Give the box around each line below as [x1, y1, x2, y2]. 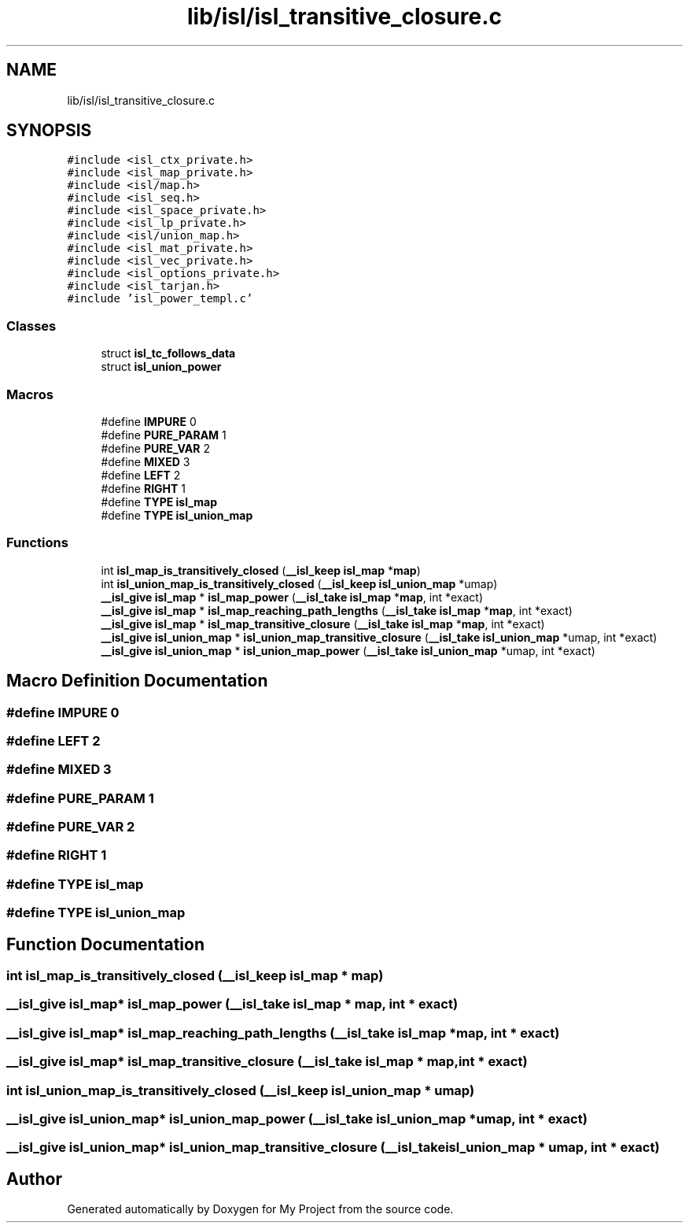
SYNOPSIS [6, 120, 92, 141]
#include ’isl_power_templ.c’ [67, 292, 253, 305]
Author [6, 1168, 62, 1189]
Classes [6, 317, 57, 334]
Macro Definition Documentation [6, 671, 268, 691]
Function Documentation [6, 934, 204, 954]
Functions [6, 535, 68, 551]
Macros [6, 386, 53, 402]
